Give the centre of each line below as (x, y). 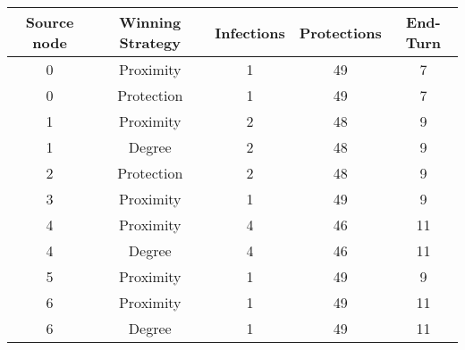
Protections (340, 32)
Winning (150, 22)
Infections (250, 32)
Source (50, 22)
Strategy (150, 42)
